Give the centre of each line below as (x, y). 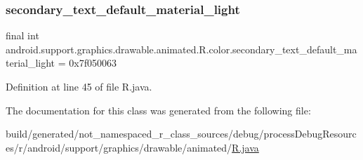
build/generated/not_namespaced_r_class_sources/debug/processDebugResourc (181, 134)
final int (22, 35)
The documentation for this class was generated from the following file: (158, 110)
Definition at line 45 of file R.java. (79, 86)
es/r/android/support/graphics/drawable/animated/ (119, 147)
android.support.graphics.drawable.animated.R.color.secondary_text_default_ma (181, 49)
